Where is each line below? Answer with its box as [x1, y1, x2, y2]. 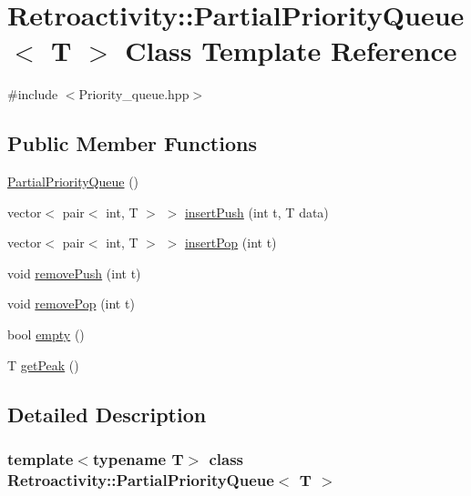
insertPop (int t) [184, 233, 277, 252]
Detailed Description [7, 400, 207, 428]
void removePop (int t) [7, 294, 135, 313]
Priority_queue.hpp [78, 85, 189, 104]
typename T [92, 447, 184, 470]
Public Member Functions [7, 129, 257, 157]
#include [7, 85, 58, 104]
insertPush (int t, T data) [184, 202, 329, 221]
